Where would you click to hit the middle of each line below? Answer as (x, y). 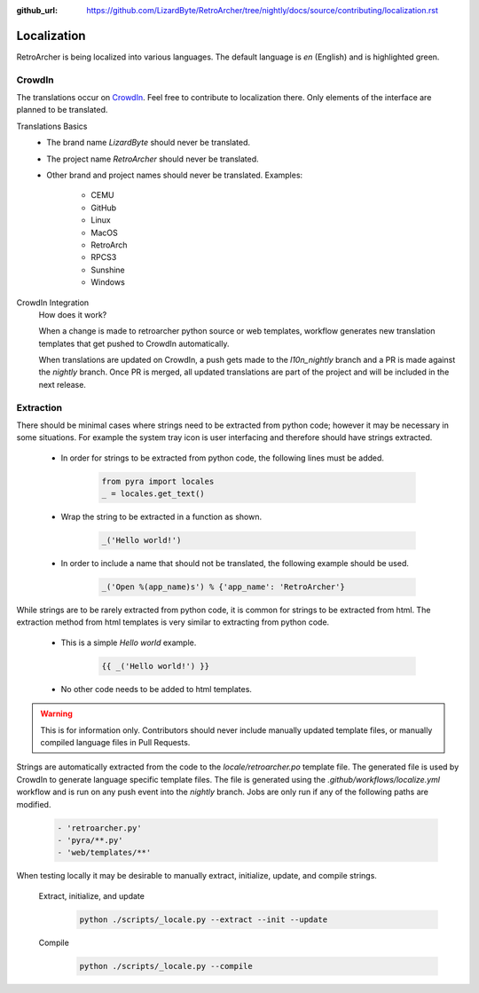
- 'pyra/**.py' (90, 840)
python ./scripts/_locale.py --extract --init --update (204, 919)
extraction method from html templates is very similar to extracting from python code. (173, 622)
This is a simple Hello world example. (129, 642)
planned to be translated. (62, 110)
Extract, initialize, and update (92, 895)
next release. (62, 384)
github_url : (37, 10)
